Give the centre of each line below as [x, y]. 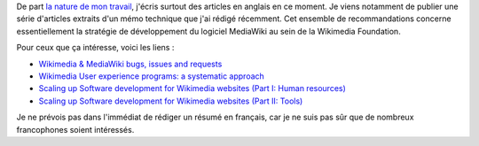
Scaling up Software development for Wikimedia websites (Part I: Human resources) [192, 88]
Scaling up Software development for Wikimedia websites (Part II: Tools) [171, 101]
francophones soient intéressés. [75, 129]
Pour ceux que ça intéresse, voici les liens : [95, 48]
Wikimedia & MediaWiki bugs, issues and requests [130, 64]
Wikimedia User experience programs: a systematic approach [152, 76]
